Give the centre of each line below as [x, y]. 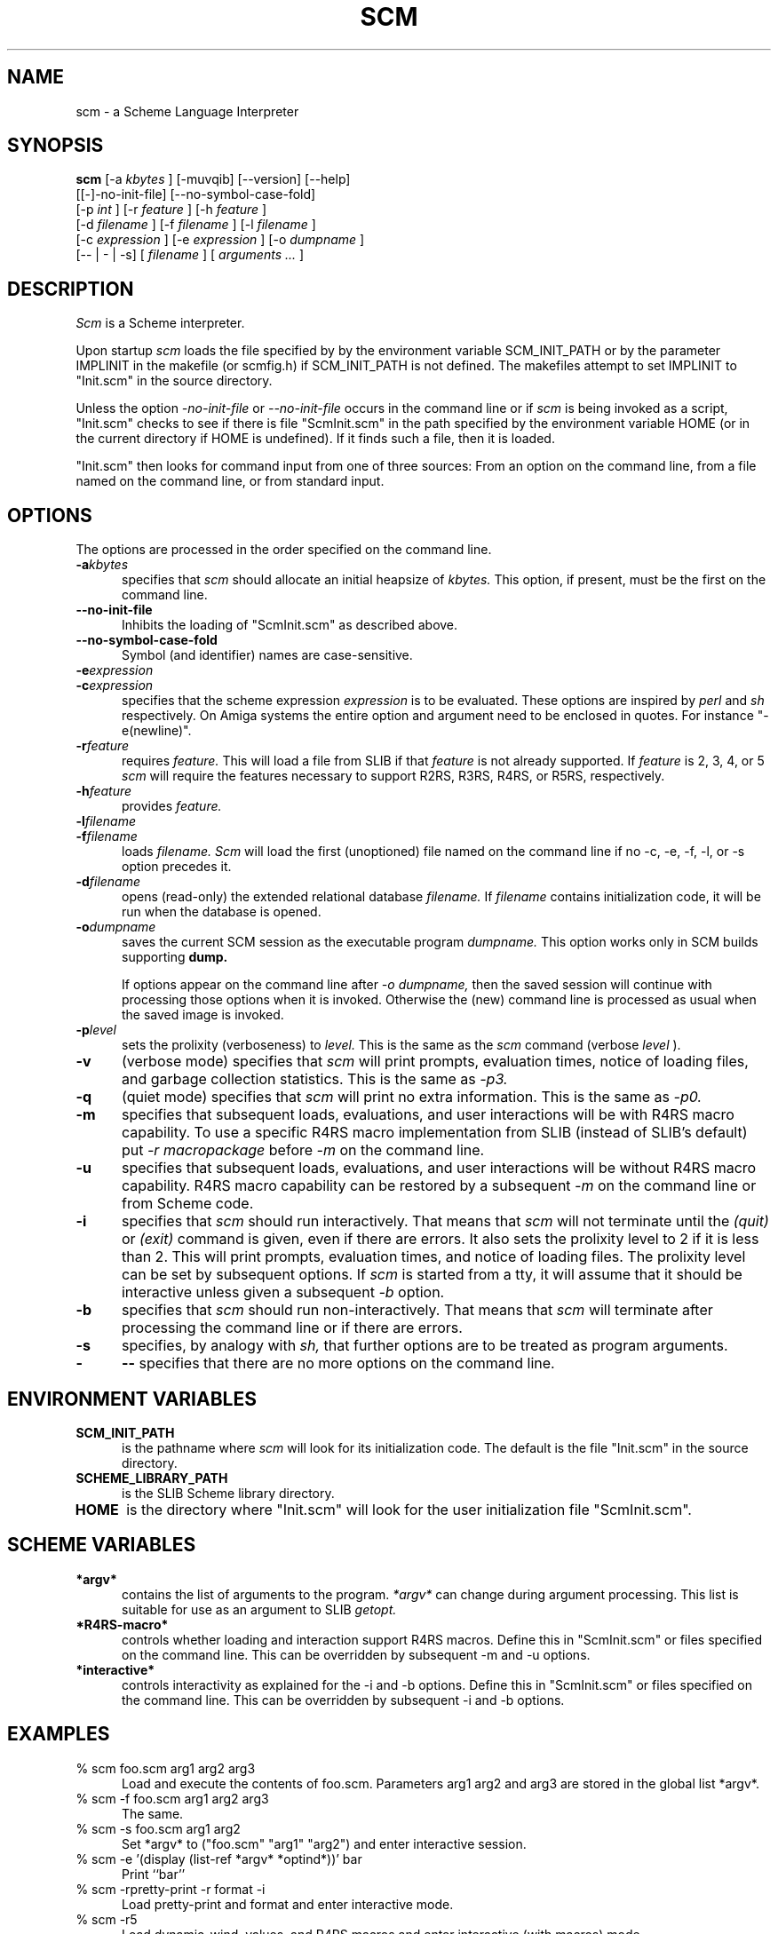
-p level [96, 1030]
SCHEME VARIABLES [102, 1545]
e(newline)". [157, 731]
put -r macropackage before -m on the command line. [303, 1150]
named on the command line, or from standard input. [230, 481]
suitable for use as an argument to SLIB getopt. [259, 1609]
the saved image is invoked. [203, 1015]
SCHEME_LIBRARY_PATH [152, 1478]
